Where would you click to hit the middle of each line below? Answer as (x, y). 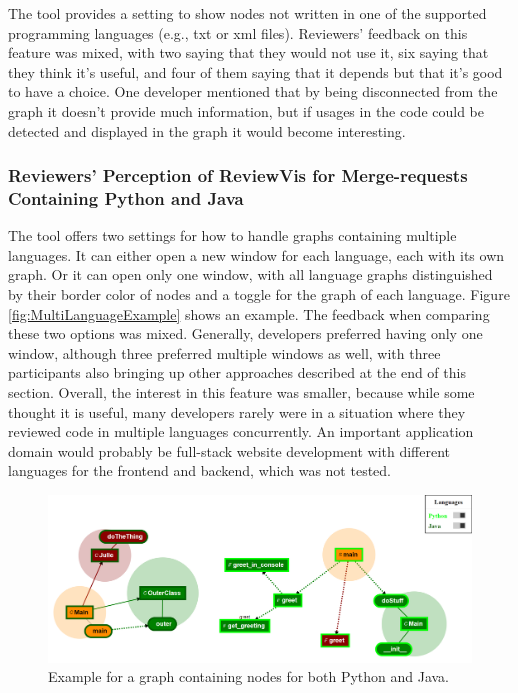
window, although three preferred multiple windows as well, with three (224, 352)
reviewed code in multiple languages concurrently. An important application (241, 431)
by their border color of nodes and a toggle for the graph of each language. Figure (259, 294)
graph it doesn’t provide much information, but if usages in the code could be (246, 110)
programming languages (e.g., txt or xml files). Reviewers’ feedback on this (238, 32)
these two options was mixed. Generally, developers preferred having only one (245, 333)
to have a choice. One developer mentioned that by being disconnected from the (253, 91)
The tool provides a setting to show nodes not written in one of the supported (247, 13)
